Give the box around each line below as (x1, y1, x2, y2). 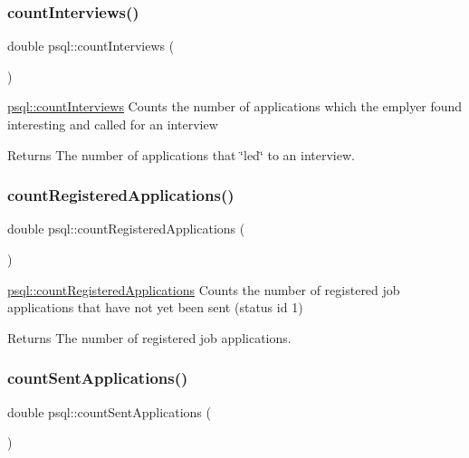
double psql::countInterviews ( (7, 36, 175, 55)
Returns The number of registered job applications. (7, 328, 292, 347)
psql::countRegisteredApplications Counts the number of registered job (7, 280, 400, 299)
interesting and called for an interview (7, 115, 218, 133)
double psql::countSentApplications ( (7, 402, 211, 421)
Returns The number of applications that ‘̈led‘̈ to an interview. (7, 145, 355, 164)
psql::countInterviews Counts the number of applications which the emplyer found (7, 97, 463, 116)
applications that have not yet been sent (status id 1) (7, 298, 303, 317)
